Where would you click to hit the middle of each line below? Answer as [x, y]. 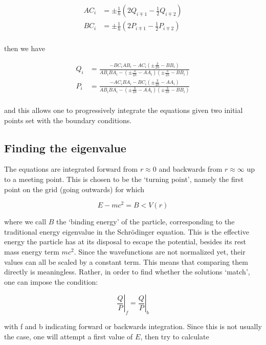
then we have [25, 48]
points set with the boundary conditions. [68, 120]
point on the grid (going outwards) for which [74, 189]
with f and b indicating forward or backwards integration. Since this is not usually [133, 326]
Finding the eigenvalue [65, 147]
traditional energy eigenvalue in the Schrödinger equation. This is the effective [127, 231]
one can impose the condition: [51, 281]
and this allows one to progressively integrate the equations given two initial [124, 110]
